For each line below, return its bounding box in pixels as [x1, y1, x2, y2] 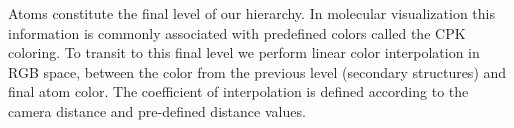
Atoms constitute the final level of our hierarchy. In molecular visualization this [8, 3, 495, 23]
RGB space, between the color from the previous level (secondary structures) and [8, 61, 507, 82]
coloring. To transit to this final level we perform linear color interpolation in [8, 42, 480, 63]
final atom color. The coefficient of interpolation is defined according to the [8, 81, 469, 102]
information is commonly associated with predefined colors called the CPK [8, 22, 466, 43]
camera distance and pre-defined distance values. [8, 100, 306, 121]
